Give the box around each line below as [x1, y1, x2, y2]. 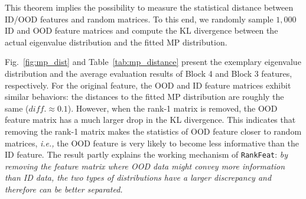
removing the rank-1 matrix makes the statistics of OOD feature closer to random [5, 125, 302, 137]
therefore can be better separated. [5, 182, 123, 195]
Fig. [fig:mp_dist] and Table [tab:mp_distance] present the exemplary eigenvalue [5, 56, 301, 68]
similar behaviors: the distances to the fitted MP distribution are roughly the [5, 90, 284, 103]
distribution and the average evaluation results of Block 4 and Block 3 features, [5, 67, 292, 79]
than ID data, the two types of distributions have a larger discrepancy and [5, 171, 272, 184]
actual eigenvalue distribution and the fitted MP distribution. [5, 35, 227, 48]
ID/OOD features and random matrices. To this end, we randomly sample [5, 12, 274, 25]
